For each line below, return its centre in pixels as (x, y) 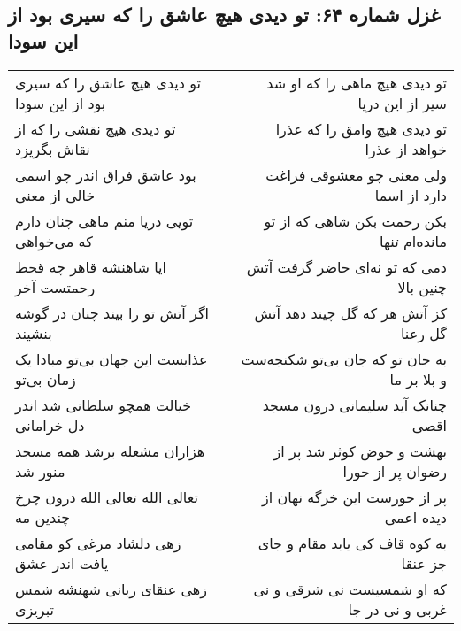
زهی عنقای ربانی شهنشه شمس (111, 589)
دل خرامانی (50, 425)
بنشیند (34, 333)
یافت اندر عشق (62, 563)
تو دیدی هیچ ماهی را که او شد (357, 82)
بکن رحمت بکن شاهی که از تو (355, 220)
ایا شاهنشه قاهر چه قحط (91, 266)
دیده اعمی (415, 517)
